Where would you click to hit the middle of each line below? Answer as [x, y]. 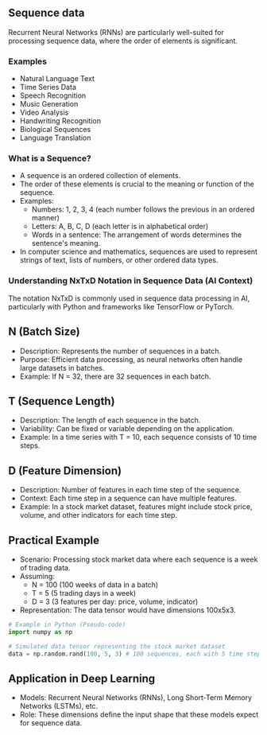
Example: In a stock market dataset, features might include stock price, [136, 507]
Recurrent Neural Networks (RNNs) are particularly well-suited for [116, 32]
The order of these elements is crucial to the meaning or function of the [137, 184]
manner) [45, 218]
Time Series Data [48, 87]
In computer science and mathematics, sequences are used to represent [139, 252]
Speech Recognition [53, 95]
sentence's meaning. [66, 243]
